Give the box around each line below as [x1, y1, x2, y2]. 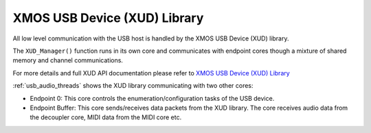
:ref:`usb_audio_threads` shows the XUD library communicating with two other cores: [12, 82, 254, 90]
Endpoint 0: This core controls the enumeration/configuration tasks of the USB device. [30, 94, 275, 102]
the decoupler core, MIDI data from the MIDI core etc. [30, 113, 182, 121]
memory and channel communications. [12, 56, 124, 64]
